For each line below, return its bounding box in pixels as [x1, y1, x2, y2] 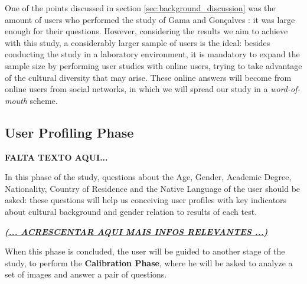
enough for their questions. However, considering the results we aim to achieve [5, 25, 288, 37]
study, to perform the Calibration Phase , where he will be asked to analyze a [5, 256, 293, 269]
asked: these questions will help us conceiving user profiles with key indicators [5, 194, 287, 206]
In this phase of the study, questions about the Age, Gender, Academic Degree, [5, 171, 292, 183]
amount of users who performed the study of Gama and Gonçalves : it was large [5, 13, 295, 25]
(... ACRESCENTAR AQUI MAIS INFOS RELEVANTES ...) [5, 225, 268, 237]
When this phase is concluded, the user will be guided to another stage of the [5, 245, 285, 257]
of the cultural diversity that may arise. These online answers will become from [5, 71, 292, 83]
